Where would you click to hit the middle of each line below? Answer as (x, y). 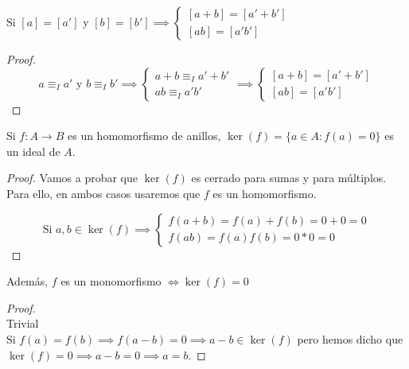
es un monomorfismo (111, 281)
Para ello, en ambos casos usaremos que (103, 193)
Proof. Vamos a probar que (72, 178)
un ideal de (33, 151)
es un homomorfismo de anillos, (144, 136)
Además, (27, 281)
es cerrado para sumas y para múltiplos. (289, 178)
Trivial (23, 323)
